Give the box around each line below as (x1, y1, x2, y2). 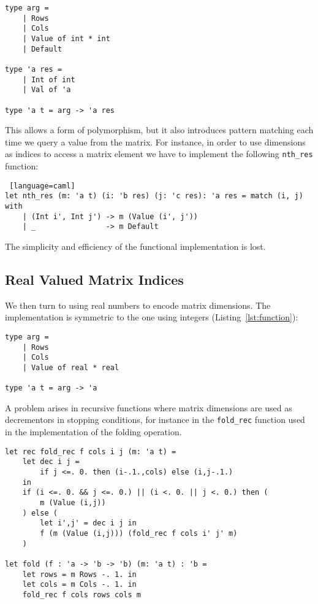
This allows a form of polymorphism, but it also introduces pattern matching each (5, 123, 314, 136)
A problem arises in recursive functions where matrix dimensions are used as (5, 401, 292, 414)
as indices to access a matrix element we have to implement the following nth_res (5, 147, 313, 160)
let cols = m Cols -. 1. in (22, 580, 137, 589)
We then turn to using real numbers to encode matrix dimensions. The (5, 298, 271, 311)
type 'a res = (5, 64, 62, 74)
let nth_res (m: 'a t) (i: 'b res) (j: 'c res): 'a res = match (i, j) (5, 192, 303, 201)
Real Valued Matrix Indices (5, 269, 184, 288)
